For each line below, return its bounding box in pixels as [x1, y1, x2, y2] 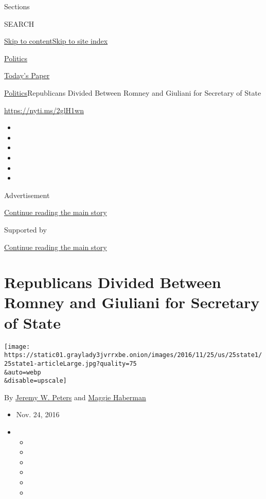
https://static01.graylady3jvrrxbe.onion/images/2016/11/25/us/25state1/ [4, 351, 262, 359]
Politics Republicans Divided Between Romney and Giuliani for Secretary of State [4, 87, 261, 98]
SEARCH [4, 18, 34, 29]
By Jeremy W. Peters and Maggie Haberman [4, 391, 146, 402]
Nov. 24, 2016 [16, 409, 60, 420]
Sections [4, 1, 30, 11]
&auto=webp [4, 368, 41, 376]
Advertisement [4, 189, 50, 200]
